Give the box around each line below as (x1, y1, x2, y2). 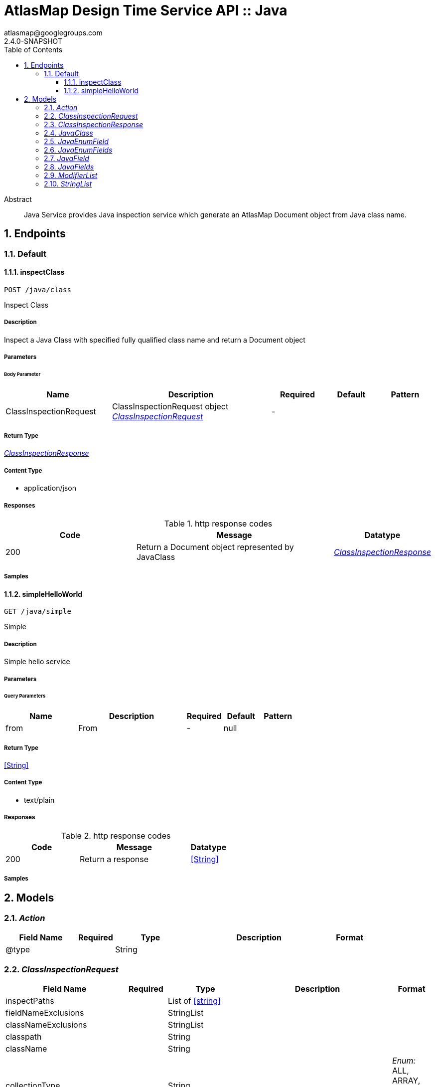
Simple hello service (4, 657, 70, 666)
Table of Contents (4, 45, 63, 54)
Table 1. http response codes (164, 519, 273, 529)
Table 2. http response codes (61, 830, 171, 841)
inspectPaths (5, 995, 54, 1006)
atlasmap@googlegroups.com (4, 28, 103, 37)
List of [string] (168, 995, 221, 1006)
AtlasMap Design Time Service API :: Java (4, 2, 288, 19)
